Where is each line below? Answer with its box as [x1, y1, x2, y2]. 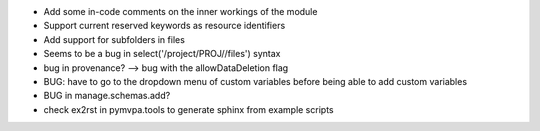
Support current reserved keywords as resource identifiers [43, 20, 286, 32]
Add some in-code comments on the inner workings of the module [43, 6, 318, 17]
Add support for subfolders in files [43, 33, 185, 45]
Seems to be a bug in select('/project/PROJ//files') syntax [43, 48, 281, 60]
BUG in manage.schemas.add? [43, 90, 171, 102]
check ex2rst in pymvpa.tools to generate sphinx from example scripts [43, 103, 334, 115]
